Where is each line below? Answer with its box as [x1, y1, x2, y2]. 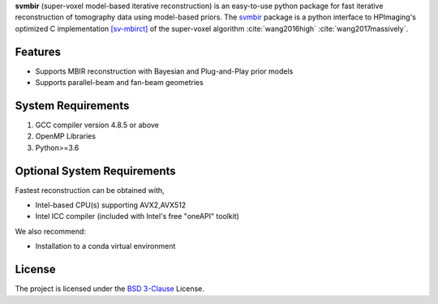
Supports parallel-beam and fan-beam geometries [35, 78, 204, 88]
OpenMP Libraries [35, 131, 97, 141]
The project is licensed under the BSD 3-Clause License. [15, 284, 204, 293]
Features [15, 45, 61, 58]
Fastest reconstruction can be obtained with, [15, 185, 165, 195]
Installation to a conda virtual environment [35, 242, 176, 251]
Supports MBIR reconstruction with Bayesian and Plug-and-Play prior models [35, 66, 294, 76]
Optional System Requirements [15, 164, 176, 178]
